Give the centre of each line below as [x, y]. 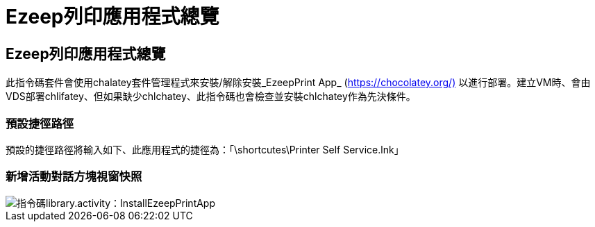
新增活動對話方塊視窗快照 [74, 177]
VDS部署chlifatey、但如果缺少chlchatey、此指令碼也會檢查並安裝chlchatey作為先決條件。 [211, 96]
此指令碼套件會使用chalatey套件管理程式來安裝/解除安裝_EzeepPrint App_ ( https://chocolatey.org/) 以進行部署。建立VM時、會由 [298, 83]
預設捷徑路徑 [40, 123]
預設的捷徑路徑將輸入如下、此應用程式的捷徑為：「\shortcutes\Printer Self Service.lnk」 [205, 149]
